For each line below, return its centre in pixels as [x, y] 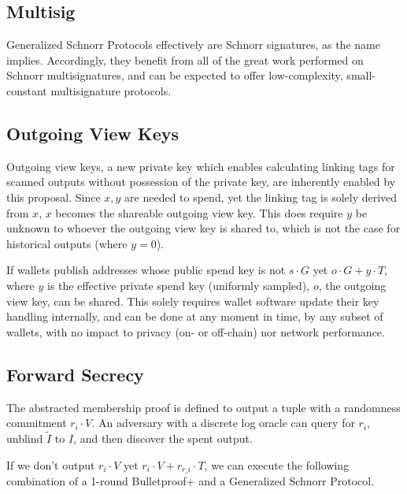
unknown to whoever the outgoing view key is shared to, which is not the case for [203, 228]
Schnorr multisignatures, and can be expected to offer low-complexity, [175, 75]
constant [27, 90]
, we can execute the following [277, 464]
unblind [25, 438]
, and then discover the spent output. [163, 438]
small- [361, 75]
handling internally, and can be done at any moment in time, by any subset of [195, 316]
